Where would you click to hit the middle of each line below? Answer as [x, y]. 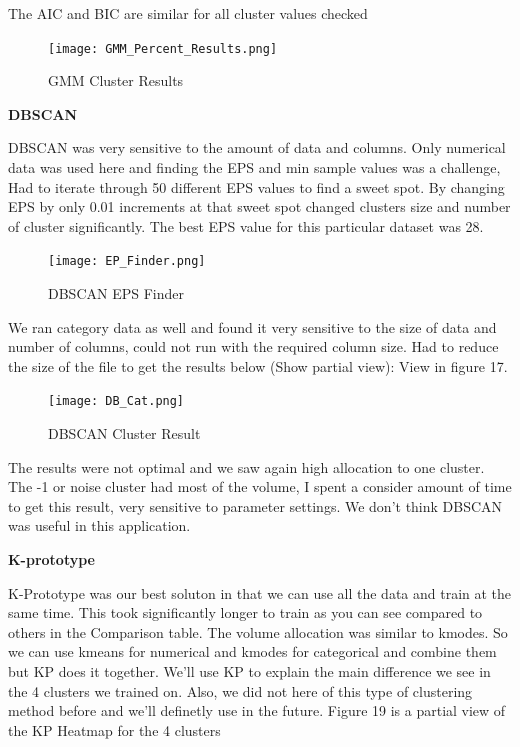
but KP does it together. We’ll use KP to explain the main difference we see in [249, 671]
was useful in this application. [99, 525]
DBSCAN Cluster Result [124, 433]
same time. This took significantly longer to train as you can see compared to [245, 612]
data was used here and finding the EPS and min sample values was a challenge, [254, 167]
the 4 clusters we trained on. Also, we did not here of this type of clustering [240, 690]
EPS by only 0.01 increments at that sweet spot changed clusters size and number [259, 206]
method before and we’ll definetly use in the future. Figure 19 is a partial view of [257, 710]
